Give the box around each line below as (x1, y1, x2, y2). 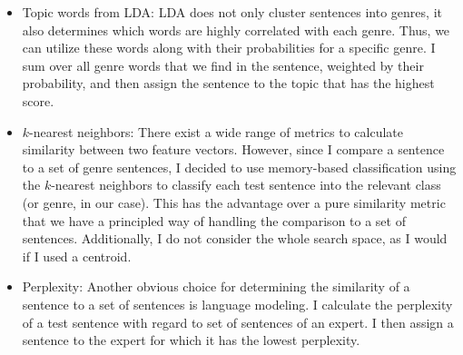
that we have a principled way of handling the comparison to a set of (22, 211, 406, 230)
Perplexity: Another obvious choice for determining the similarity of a (22, 277, 410, 296)
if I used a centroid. (22, 246, 132, 265)
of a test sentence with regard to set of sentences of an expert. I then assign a (22, 312, 454, 331)
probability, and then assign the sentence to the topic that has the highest (22, 74, 435, 93)
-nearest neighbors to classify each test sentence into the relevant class (51, 175, 441, 194)
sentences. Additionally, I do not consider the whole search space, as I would (22, 229, 448, 248)
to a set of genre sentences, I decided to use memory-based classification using (22, 157, 457, 176)
